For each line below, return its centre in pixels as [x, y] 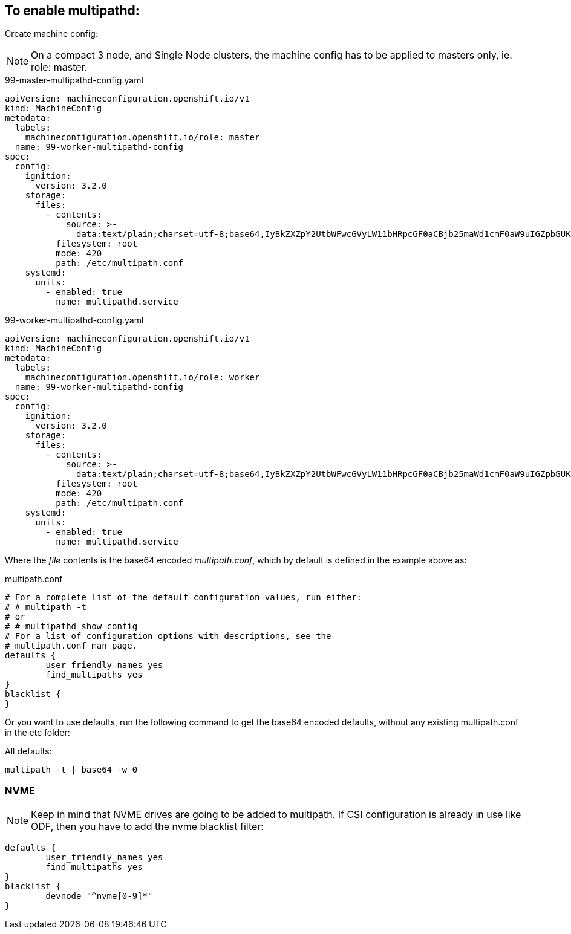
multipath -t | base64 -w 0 [71, 770]
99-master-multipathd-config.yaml [74, 80]
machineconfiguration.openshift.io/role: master [142, 138]
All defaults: [28, 751]
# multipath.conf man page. [71, 646]
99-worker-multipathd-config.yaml [74, 320]
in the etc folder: [38, 733]
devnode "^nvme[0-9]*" [99, 896]
